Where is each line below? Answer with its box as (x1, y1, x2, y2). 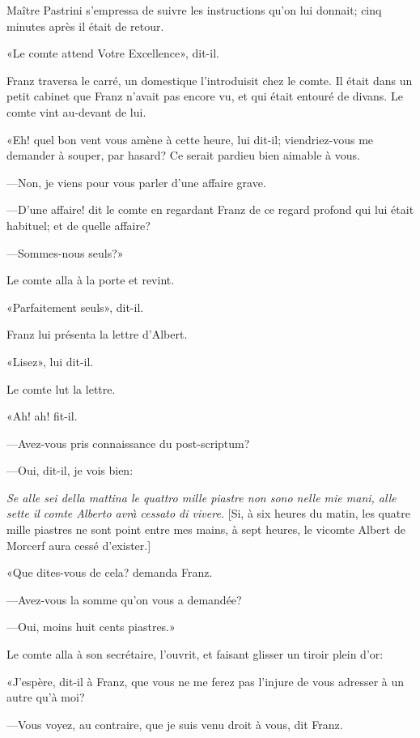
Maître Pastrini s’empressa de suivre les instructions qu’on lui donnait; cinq (6, 2, 382, 18)
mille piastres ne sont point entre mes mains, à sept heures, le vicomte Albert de (6, 521, 405, 538)
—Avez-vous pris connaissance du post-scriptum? (6, 434, 250, 451)
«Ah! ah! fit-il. (6, 407, 78, 424)
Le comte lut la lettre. (6, 380, 116, 397)
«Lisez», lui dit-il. (6, 352, 94, 369)
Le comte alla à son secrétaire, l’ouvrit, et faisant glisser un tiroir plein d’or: (6, 646, 384, 663)
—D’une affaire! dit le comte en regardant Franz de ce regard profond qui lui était (6, 201, 414, 218)
